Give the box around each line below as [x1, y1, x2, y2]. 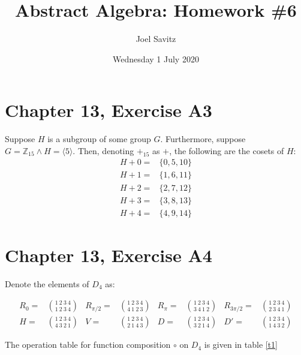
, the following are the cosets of [169, 144, 284, 157]
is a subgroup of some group [47, 133, 151, 145]
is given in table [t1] [204, 338, 278, 351]
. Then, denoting [73, 144, 134, 157]
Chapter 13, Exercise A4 [5, 242, 212, 267]
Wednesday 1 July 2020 [113, 52, 199, 65]
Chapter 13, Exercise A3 [5, 98, 212, 122]
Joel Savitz [136, 32, 176, 45]
